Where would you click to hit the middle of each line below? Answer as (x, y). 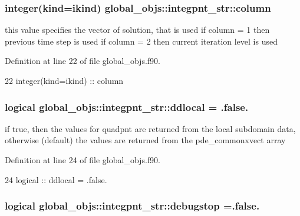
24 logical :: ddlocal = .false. (56, 179)
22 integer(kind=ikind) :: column (64, 80)
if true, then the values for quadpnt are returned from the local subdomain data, (150, 128)
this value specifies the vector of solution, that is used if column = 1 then (137, 30)
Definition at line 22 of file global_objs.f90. (83, 61)
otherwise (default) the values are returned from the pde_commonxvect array (145, 140)
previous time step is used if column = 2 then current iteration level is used (141, 41)
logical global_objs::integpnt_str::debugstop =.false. (132, 206)
